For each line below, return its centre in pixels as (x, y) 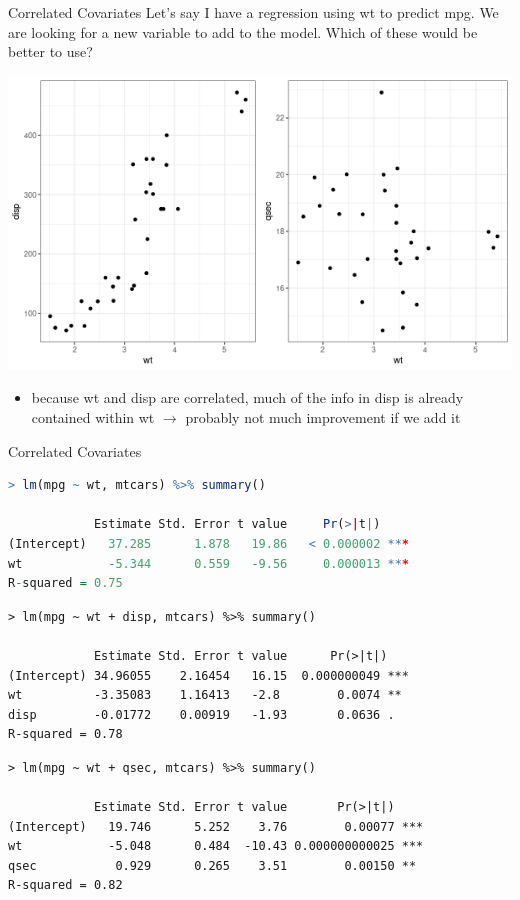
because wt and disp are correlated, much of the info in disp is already (247, 397)
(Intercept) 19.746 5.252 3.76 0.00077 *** (216, 826)
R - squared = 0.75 (65, 583)
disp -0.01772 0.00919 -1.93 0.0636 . (201, 714)
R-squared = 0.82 (65, 885)
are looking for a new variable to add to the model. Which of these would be (243, 31)
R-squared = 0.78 (65, 734)
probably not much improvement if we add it (323, 416)
